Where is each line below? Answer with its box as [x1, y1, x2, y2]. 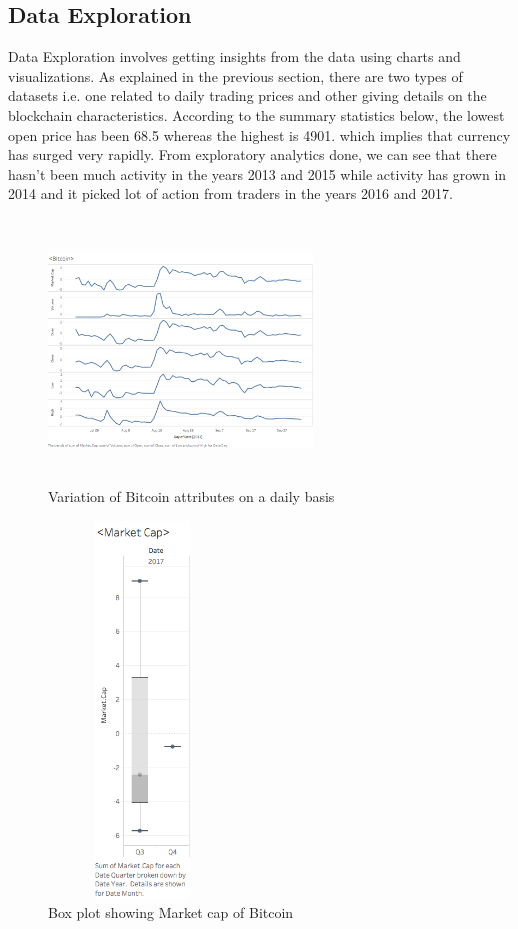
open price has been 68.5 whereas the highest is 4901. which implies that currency [8, 124, 511, 145]
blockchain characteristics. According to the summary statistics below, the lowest [8, 104, 505, 125]
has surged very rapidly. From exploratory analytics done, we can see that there [8, 144, 497, 165]
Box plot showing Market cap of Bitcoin [48, 902, 294, 923]
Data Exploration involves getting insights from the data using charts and [8, 46, 461, 67]
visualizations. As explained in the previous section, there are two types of [8, 65, 463, 86]
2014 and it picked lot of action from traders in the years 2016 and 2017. [8, 183, 453, 204]
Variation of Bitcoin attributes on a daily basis [48, 486, 335, 507]
